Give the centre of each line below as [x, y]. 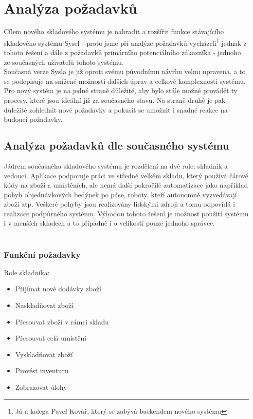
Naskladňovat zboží [44, 305]
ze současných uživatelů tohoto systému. [64, 62]
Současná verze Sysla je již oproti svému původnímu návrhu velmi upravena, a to [125, 71]
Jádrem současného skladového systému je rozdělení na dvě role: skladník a [116, 165]
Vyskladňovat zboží [44, 354]
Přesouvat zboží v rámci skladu [62, 321]
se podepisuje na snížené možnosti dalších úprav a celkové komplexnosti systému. [125, 81]
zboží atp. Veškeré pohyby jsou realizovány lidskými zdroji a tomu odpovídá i [119, 204]
